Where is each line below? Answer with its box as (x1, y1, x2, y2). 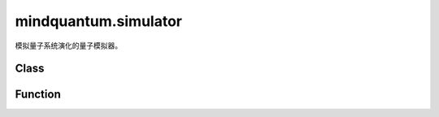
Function (15, 88, 61, 102)
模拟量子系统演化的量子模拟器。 (15, 41, 122, 50)
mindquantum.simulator (15, 12, 183, 30)
